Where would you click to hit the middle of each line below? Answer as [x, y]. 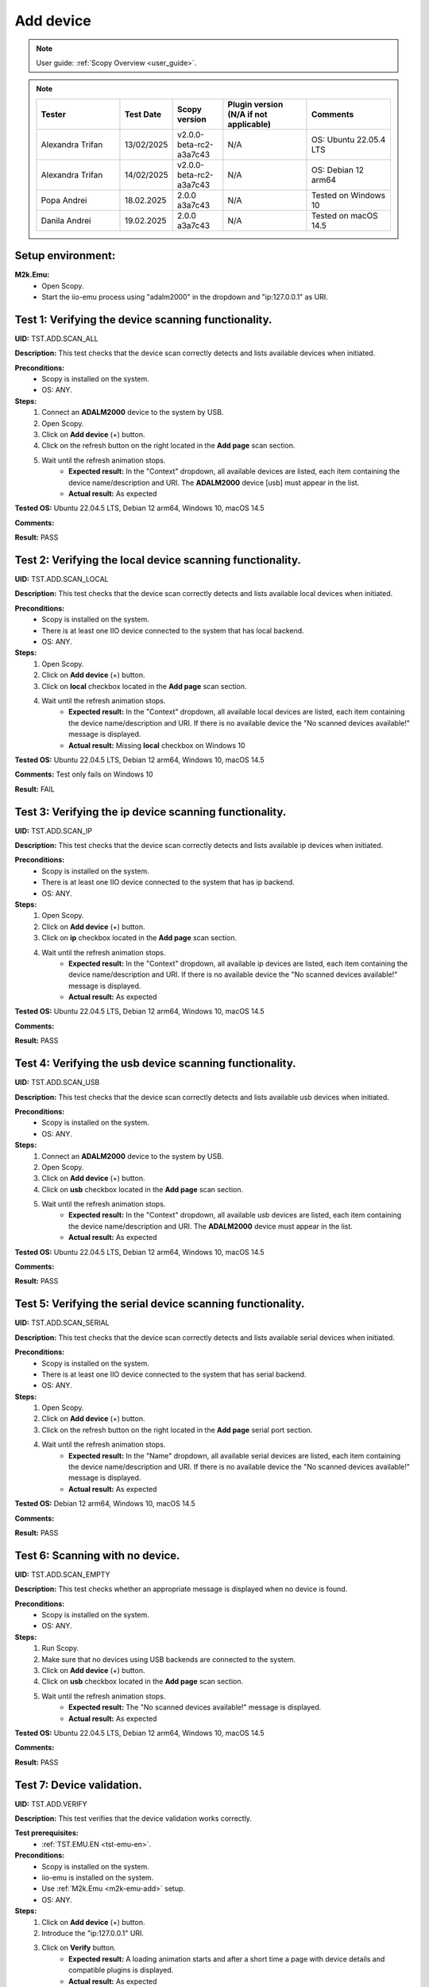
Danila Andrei [66, 220]
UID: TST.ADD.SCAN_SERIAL [62, 1323]
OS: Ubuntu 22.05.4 [348, 139]
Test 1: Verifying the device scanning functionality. [143, 319]
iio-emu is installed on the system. [98, 1877]
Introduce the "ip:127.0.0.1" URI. [93, 1933]
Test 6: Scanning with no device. [97, 1555]
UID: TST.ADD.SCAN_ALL [56, 339]
